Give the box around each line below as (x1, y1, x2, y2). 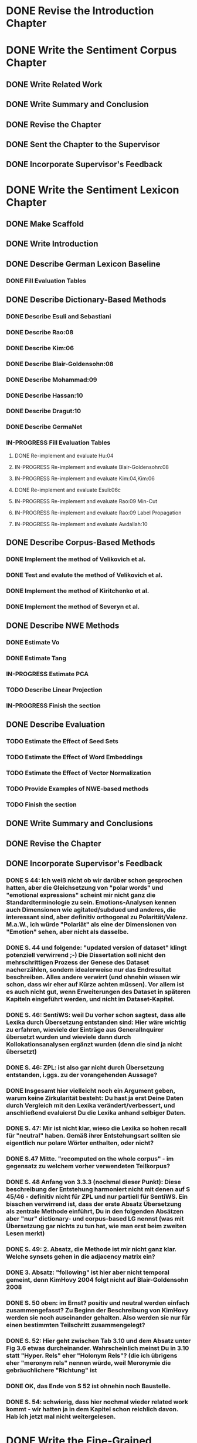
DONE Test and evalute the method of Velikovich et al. (6, 571, 163, 579)
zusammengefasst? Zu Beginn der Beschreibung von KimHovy (6, 1306, 189, 1315)
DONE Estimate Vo (6, 639, 60, 647)
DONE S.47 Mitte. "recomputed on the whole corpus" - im (6, 1155, 174, 1163)
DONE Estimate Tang (6, 654, 66, 662)
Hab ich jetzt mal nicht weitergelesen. (6, 1412, 116, 1421)
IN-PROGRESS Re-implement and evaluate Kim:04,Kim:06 (14, 475, 155, 482)
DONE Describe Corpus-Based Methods (6, 537, 155, 548)
